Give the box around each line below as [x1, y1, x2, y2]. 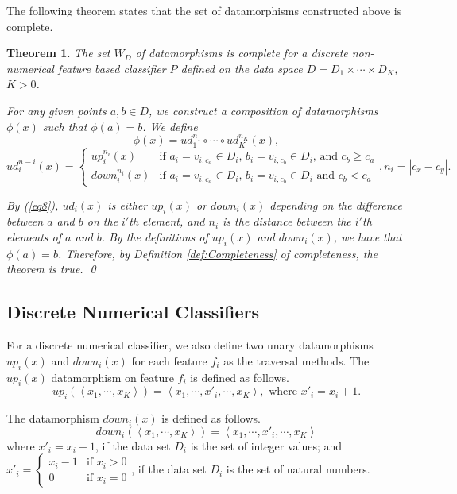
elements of [6, 229, 62, 245]
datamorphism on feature [51, 369, 174, 385]
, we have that [333, 229, 402, 245]
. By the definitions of [101, 229, 208, 245]
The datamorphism [6, 410, 99, 426]
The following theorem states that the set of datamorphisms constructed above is [6, 2, 402, 18]
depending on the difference [269, 196, 402, 213]
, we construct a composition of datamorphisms [148, 102, 378, 118]
